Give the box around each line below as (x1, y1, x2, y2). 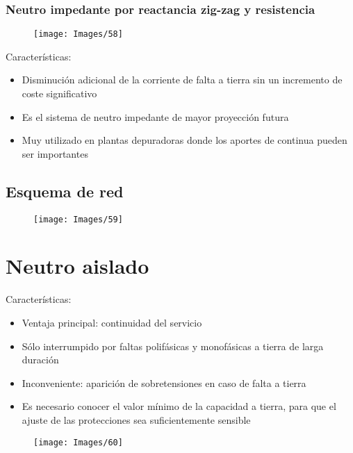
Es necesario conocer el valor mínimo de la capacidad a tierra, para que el (22, 399, 336, 413)
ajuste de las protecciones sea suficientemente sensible (22, 412, 251, 427)
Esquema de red (6, 180, 124, 201)
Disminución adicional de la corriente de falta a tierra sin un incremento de (22, 72, 343, 87)
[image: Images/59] (33, 214, 123, 224)
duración (22, 352, 59, 367)
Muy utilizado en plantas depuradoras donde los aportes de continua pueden (22, 133, 347, 147)
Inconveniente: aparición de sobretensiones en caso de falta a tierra (22, 375, 306, 390)
